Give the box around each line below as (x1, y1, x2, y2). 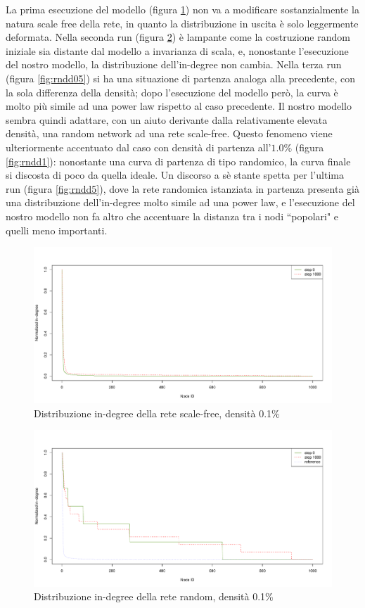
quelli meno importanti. (6, 222, 108, 237)
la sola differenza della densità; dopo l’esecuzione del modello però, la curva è (6, 84, 338, 99)
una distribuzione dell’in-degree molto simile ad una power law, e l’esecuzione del (6, 195, 355, 210)
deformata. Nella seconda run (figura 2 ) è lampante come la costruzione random (6, 30, 350, 44)
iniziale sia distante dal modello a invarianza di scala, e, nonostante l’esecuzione (6, 43, 349, 58)
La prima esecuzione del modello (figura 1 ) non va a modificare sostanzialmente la (6, 2, 359, 16)
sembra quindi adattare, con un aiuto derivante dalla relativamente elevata (6, 112, 328, 127)
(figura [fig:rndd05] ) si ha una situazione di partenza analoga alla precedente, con (6, 70, 355, 85)
